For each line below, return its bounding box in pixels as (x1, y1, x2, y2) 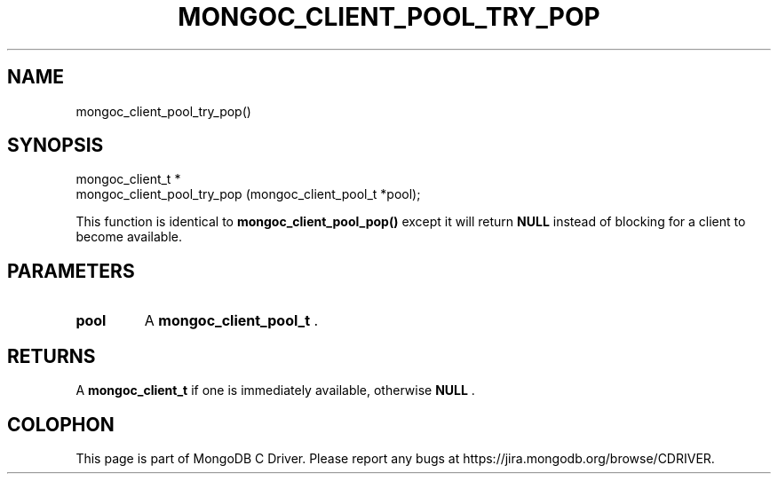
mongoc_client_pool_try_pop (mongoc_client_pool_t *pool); (75, 186, 421, 202)
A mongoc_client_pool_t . (144, 311, 319, 330)
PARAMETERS (7, 259, 135, 282)
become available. (75, 229, 182, 245)
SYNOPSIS (7, 134, 104, 157)
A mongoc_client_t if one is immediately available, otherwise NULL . (75, 382, 475, 398)
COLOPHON (7, 413, 115, 436)
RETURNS (7, 344, 96, 367)
